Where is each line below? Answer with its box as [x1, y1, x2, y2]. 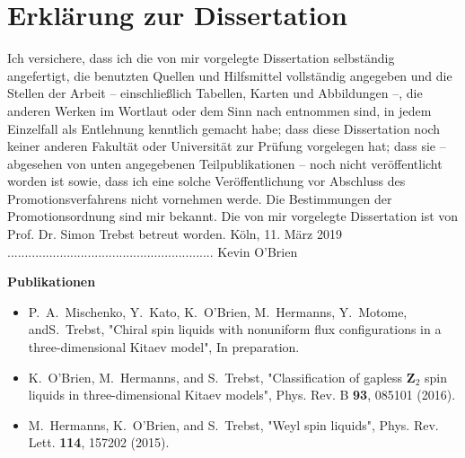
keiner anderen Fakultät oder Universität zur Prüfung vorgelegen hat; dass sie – [7, 137, 446, 155]
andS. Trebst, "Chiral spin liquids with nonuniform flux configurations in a [28, 320, 442, 339]
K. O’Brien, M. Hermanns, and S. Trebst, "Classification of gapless [28, 367, 403, 386]
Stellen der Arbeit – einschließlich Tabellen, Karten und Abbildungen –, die [7, 84, 423, 102]
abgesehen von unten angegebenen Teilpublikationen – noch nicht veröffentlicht [7, 154, 443, 172]
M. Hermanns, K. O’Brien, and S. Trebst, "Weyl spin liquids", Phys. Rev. [28, 415, 439, 434]
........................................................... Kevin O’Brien [7, 242, 298, 260]
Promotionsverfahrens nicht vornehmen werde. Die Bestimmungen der [7, 189, 392, 207]
